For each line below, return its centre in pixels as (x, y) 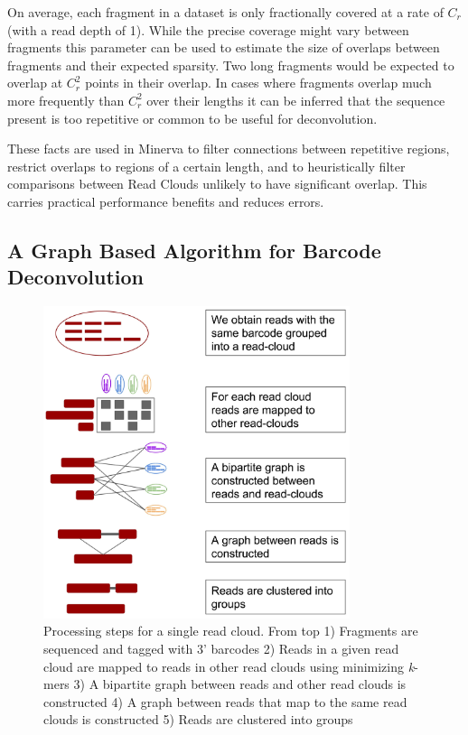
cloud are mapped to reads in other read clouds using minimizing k (229, 666)
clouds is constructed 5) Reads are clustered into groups (198, 719)
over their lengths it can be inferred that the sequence (296, 100)
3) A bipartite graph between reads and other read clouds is (240, 684)
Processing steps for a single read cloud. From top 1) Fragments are (231, 631)
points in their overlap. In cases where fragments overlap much (258, 83)
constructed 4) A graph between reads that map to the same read (225, 701)
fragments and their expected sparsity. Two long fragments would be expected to (231, 65)
